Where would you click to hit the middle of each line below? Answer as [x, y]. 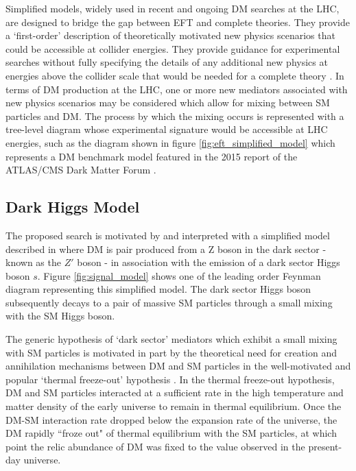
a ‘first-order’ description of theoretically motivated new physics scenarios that [170, 35]
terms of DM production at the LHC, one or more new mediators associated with [177, 89]
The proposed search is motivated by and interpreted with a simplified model [168, 235]
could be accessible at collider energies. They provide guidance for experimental [173, 48]
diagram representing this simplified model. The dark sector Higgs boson [158, 289]
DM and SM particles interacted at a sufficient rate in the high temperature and [175, 392]
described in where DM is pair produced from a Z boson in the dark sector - [166, 249]
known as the [33, 262]
